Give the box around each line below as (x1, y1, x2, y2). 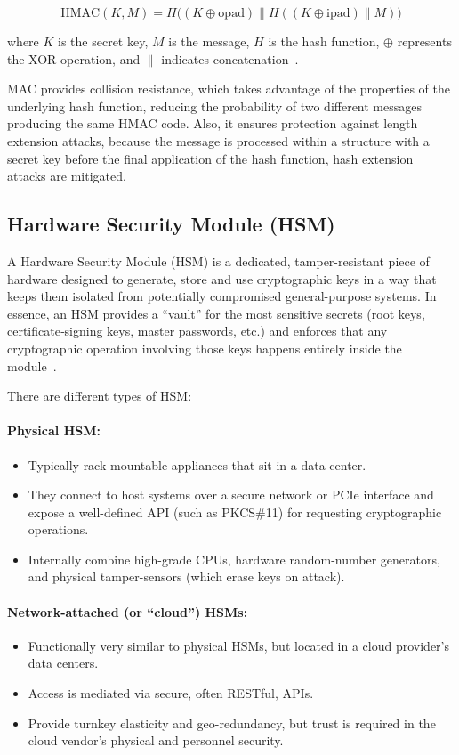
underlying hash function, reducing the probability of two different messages (7, 96, 423, 115)
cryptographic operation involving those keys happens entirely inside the (7, 338, 402, 357)
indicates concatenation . (161, 49, 299, 68)
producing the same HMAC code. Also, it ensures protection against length (7, 114, 418, 133)
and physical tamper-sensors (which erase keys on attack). (28, 567, 345, 586)
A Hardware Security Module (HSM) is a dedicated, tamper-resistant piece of (7, 251, 430, 270)
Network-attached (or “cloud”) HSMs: (7, 602, 248, 621)
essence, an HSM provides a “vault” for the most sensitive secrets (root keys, (7, 304, 425, 322)
